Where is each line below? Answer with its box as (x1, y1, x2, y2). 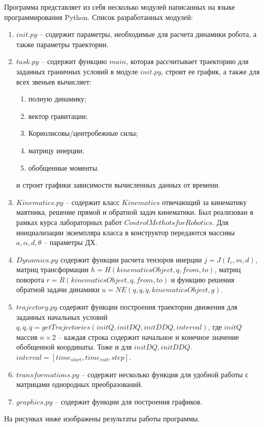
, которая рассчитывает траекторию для (126, 56, 249, 67)
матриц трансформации (16, 264, 89, 275)
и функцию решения (171, 274, 235, 284)
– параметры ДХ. (43, 237, 97, 248)
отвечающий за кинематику (162, 196, 247, 207)
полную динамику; (28, 93, 86, 104)
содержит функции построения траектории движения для (59, 301, 238, 312)
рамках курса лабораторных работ (16, 216, 122, 227)
